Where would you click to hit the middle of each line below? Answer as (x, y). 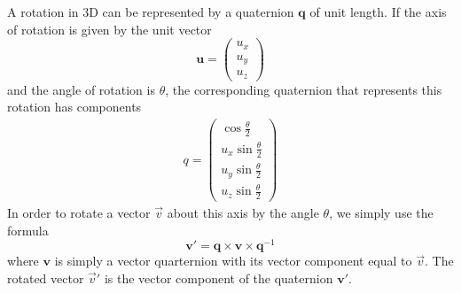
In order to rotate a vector (79, 213)
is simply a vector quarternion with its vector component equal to (233, 261)
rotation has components (74, 107)
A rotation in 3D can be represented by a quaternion (151, 12)
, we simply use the (381, 213)
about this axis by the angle (243, 213)
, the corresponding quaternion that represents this (304, 89)
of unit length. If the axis (378, 12)
